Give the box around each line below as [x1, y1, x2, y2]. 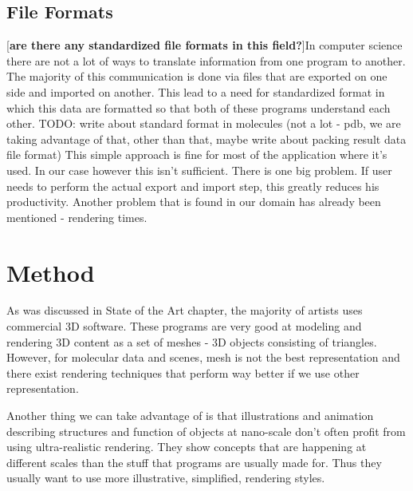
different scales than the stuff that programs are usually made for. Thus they [6, 453, 382, 470]
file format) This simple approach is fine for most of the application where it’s [6, 146, 387, 163]
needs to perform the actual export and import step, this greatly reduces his [6, 177, 380, 194]
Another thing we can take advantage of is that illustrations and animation [6, 407, 374, 424]
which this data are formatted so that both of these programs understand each [6, 99, 391, 116]
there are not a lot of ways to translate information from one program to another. [6, 52, 406, 69]
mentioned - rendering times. [6, 208, 147, 225]
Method [6, 255, 95, 288]
